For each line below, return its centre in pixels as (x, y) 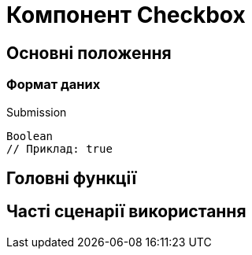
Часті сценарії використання (126, 212)
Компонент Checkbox (126, 15)
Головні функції (72, 178)
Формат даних (54, 85)
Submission (37, 112)
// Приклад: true (59, 148)
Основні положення (89, 53)
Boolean (30, 136)
